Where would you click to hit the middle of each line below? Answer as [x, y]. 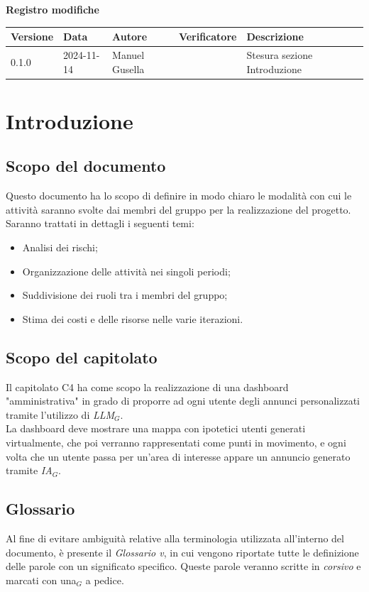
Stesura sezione [280, 54]
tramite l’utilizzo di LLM [60, 414]
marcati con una [41, 580]
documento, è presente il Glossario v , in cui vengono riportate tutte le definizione [182, 552]
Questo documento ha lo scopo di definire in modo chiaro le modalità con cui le [179, 196]
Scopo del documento [86, 166]
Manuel [128, 54]
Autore [130, 37]
